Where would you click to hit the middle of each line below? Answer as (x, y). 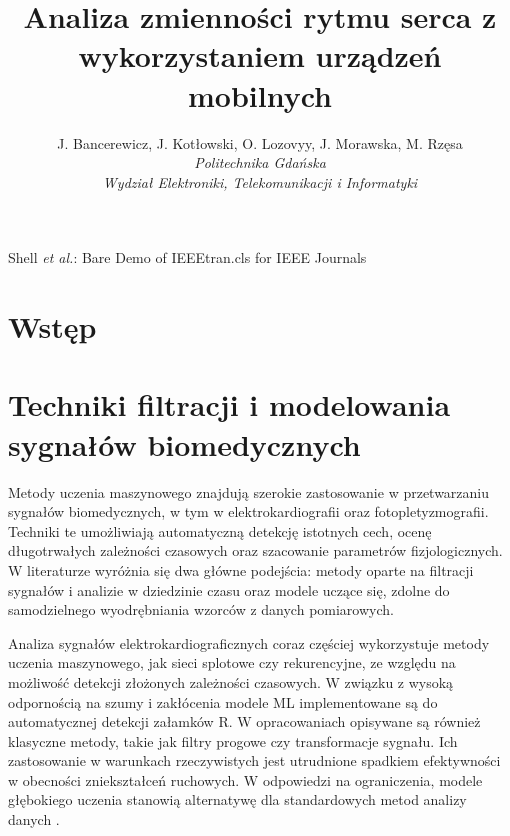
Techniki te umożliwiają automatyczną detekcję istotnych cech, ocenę (220, 530)
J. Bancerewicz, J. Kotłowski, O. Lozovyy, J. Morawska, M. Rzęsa (260, 142)
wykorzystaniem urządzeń (260, 55)
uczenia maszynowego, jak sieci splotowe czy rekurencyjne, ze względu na (232, 662)
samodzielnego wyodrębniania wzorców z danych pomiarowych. (201, 609)
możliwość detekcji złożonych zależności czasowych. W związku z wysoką (231, 681)
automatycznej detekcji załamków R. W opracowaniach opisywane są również (244, 721)
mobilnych (260, 94)
